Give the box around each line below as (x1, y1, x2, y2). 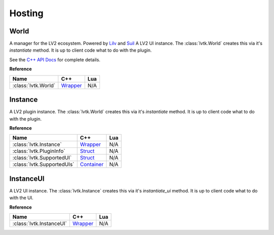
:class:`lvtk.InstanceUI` (12, 220, 67, 227)
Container (80, 161, 104, 168)
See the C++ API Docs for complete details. (9, 56, 101, 63)
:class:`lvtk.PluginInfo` (12, 147, 65, 154)
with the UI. (9, 195, 33, 201)
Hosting (9, 8, 44, 19)
